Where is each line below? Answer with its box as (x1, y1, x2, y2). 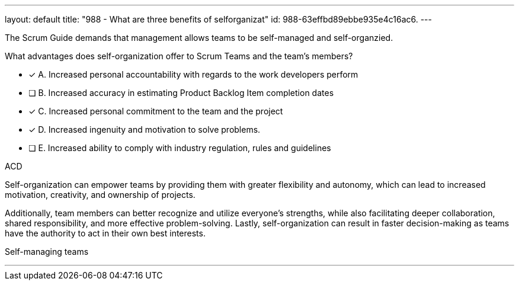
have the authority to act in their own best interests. (5, 228, 206, 238)
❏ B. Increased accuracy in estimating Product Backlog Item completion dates (28, 88, 334, 98)
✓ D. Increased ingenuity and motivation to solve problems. (28, 124, 261, 135)
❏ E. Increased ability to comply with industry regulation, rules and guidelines (28, 143, 331, 153)
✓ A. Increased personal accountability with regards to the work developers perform (28, 69, 358, 79)
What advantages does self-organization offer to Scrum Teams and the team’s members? (5, 51, 353, 61)
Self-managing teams (5, 246, 89, 257)
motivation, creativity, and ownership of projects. (5, 190, 196, 200)
